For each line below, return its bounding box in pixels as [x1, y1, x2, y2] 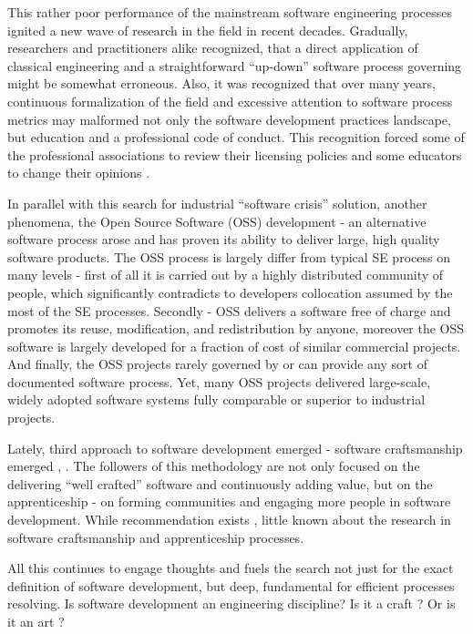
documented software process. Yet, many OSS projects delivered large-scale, [7, 372, 431, 391]
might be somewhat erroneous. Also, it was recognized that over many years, [7, 74, 436, 93]
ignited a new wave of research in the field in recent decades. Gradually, [7, 20, 408, 39]
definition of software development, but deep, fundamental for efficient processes [7, 576, 455, 595]
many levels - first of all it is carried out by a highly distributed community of [7, 265, 444, 284]
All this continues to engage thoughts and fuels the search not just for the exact [7, 558, 454, 578]
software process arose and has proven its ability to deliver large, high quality [7, 230, 440, 249]
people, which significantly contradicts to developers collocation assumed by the [7, 282, 453, 302]
